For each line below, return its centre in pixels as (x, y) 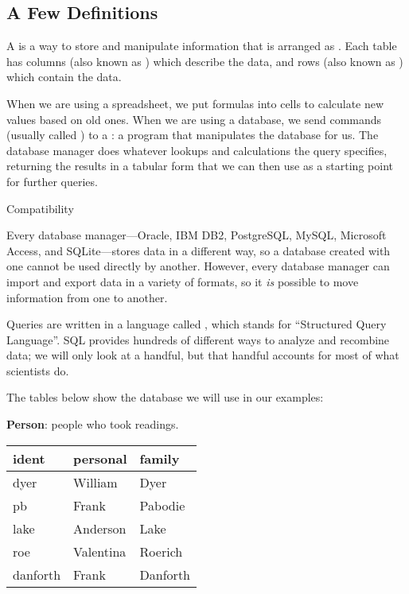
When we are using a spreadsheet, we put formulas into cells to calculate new (195, 103)
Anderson (100, 528)
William (95, 482)
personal (100, 458)
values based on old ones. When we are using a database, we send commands (194, 119)
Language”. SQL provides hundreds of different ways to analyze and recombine (198, 339)
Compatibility (40, 208)
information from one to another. (87, 297)
